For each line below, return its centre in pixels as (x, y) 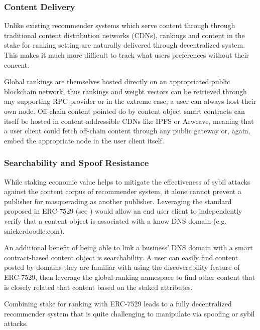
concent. (17, 64)
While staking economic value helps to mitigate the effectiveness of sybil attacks (127, 181)
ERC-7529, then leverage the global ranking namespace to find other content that (129, 277)
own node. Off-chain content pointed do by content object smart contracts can (124, 111)
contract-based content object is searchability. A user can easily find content (121, 257)
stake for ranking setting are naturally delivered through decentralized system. (125, 45)
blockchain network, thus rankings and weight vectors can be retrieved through (125, 91)
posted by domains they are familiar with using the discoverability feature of (122, 267)
